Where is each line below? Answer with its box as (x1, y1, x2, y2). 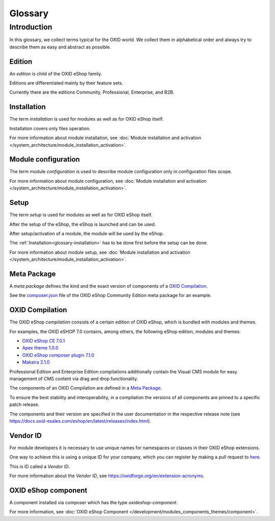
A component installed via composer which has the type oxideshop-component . (9, 499, 178, 505)
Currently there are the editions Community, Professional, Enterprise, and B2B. (9, 89, 175, 95)
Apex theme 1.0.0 (22, 345, 59, 351)
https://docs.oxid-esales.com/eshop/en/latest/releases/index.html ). (9, 418, 151, 424)
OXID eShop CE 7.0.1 (22, 338, 65, 344)
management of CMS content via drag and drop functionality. (9, 376, 139, 382)
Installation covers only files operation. (9, 125, 91, 131)
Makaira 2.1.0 (22, 359, 50, 365)
